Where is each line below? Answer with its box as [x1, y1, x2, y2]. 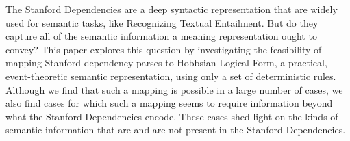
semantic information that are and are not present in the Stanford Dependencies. [5, 123, 346, 137]
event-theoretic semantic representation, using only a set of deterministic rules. [5, 68, 336, 83]
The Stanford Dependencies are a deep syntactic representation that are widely [5, 2, 338, 16]
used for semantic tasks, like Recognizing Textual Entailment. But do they [5, 15, 318, 29]
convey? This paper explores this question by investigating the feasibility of [5, 42, 322, 56]
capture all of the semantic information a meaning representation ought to [5, 29, 317, 43]
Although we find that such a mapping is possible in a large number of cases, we [5, 82, 343, 97]
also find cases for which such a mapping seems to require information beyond [5, 96, 333, 110]
